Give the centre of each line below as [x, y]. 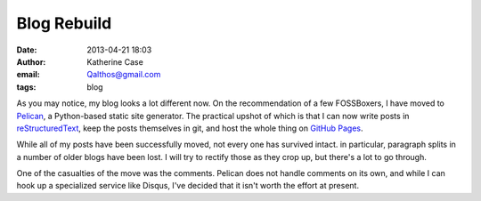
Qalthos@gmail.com [124, 75]
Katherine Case [115, 61]
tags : [26, 87]
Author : [31, 61]
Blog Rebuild [64, 23]
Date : [27, 50]
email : [28, 75]
